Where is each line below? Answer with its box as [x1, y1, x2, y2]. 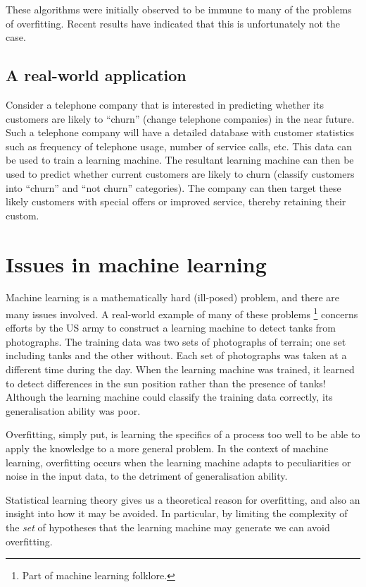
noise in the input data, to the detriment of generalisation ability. [6, 468, 288, 483]
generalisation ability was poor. [6, 403, 141, 418]
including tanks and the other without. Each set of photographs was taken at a [6, 348, 347, 363]
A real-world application [6, 64, 187, 86]
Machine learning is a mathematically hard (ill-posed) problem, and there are [6, 290, 340, 305]
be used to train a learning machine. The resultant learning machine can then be [6, 152, 354, 167]
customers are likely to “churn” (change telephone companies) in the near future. [6, 111, 355, 126]
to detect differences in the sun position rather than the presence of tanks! [6, 375, 326, 390]
